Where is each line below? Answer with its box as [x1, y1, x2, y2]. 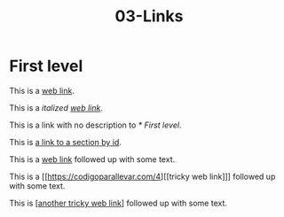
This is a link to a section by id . [9, 136, 122, 147]
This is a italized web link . [9, 102, 104, 112]
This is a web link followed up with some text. [9, 153, 176, 165]
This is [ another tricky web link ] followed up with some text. [9, 198, 228, 208]
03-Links [114, 6, 184, 27]
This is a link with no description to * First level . [9, 120, 182, 130]
